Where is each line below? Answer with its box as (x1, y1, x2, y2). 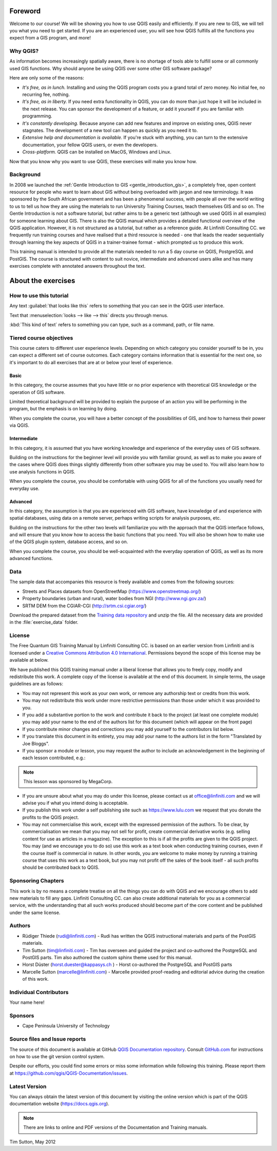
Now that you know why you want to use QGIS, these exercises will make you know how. (9, 158, 197, 164)
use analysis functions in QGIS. (9, 468, 75, 474)
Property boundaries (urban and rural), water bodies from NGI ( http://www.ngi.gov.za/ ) (22, 596, 206, 602)
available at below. (9, 657, 49, 663)
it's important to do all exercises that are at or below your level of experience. (9, 359, 173, 365)
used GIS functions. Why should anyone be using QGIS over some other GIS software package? (9, 65, 212, 71)
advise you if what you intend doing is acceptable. (22, 800, 129, 806)
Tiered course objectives (9, 334, 73, 341)
